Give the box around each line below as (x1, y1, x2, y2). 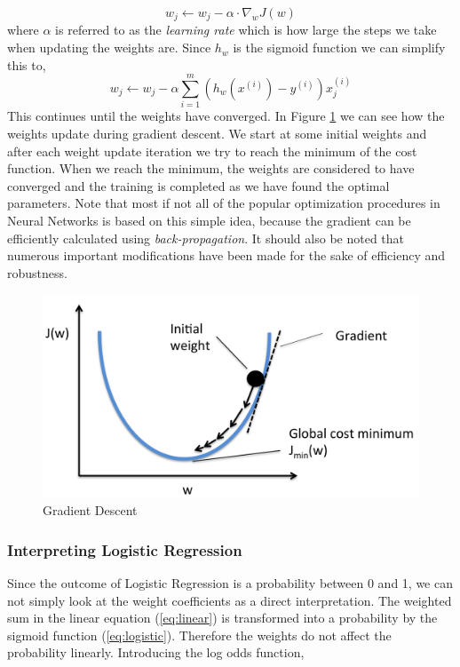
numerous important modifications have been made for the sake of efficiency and (7, 246, 446, 265)
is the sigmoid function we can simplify (233, 38, 446, 57)
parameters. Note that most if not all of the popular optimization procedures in (7, 194, 440, 212)
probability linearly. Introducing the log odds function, (7, 643, 305, 662)
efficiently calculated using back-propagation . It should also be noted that (7, 228, 405, 247)
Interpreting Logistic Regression (7, 538, 242, 560)
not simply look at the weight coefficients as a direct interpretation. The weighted (7, 591, 452, 609)
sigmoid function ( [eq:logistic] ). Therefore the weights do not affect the (7, 625, 392, 644)
